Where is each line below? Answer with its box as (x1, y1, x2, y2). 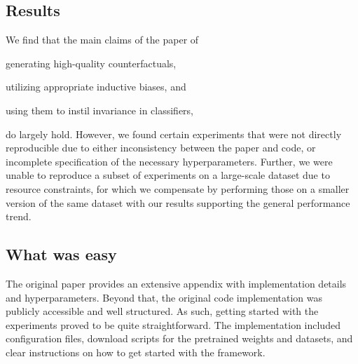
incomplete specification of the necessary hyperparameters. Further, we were (6, 154, 333, 168)
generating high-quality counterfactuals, (6, 55, 177, 70)
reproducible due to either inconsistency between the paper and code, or (6, 140, 316, 155)
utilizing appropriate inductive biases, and (6, 79, 186, 94)
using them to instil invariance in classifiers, (6, 102, 194, 117)
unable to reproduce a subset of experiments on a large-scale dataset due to (6, 168, 330, 182)
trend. (6, 209, 32, 224)
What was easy (6, 243, 117, 265)
